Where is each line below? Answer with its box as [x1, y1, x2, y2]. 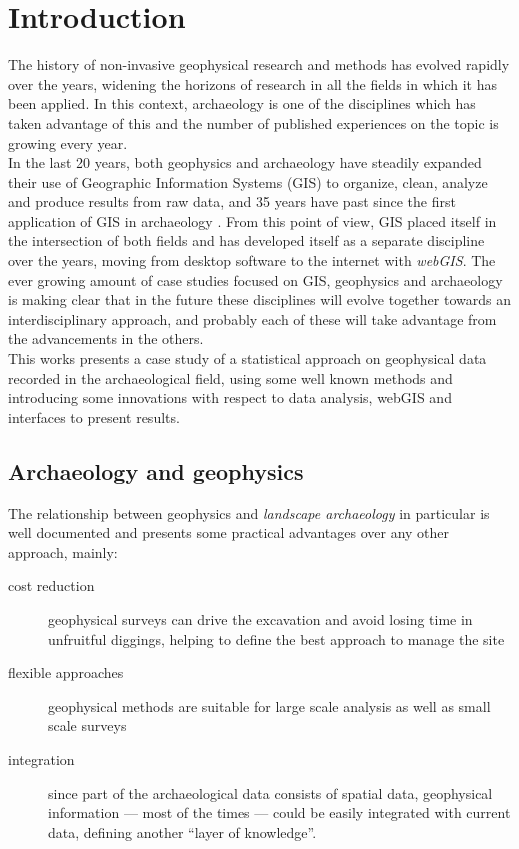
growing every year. [8, 132, 128, 153]
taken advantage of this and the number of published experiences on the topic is [8, 112, 499, 133]
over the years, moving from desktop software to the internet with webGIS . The [8, 250, 496, 271]
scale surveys [48, 715, 127, 736]
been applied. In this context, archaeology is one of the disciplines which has [8, 93, 476, 114]
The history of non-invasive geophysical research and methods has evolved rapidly [8, 54, 510, 75]
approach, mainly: [8, 541, 118, 562]
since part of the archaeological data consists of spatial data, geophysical [48, 782, 493, 803]
